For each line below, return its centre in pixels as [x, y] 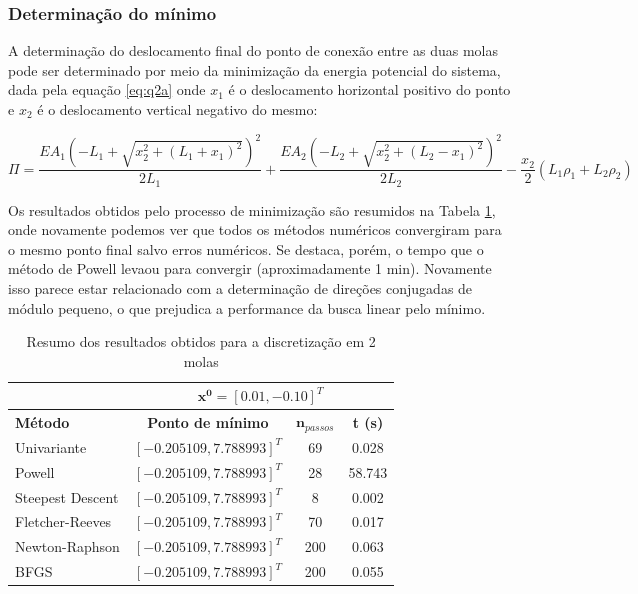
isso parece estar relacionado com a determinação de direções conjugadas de [240, 287]
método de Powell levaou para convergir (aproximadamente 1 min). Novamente [250, 268]
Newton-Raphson [67, 546]
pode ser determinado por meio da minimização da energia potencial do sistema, [254, 69]
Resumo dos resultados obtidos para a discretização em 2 [201, 341]
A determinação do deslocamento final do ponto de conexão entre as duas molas [253, 50]
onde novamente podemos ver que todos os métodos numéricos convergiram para [255, 229]
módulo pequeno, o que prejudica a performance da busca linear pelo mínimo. [247, 307]
